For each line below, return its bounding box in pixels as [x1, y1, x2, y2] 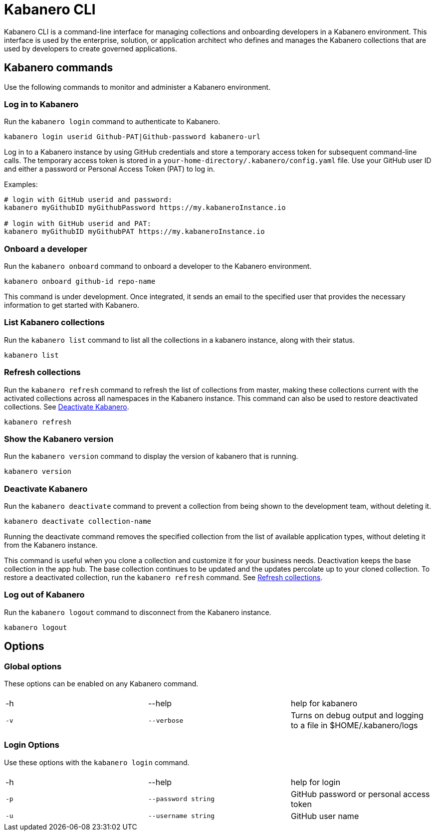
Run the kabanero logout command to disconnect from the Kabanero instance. [4, 608, 271, 617]
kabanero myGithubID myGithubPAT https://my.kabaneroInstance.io [4, 227, 265, 236]
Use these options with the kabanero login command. [4, 758, 190, 767]
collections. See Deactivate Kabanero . [4, 402, 129, 411]
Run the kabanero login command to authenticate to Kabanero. [4, 117, 220, 126]
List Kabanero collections [4, 317, 105, 328]
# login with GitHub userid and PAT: [4, 219, 152, 228]
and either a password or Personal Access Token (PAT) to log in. [4, 165, 215, 174]
